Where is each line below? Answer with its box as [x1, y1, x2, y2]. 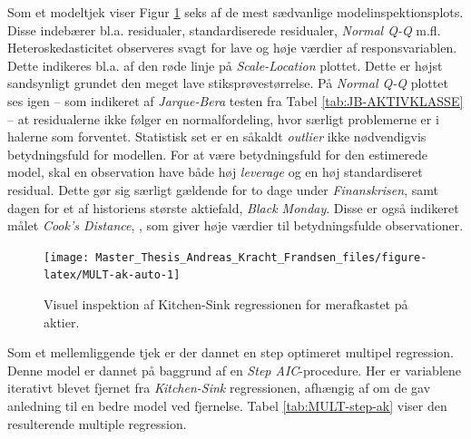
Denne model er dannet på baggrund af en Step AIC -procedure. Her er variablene [7, 360, 462, 379]
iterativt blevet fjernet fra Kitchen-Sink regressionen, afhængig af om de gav [7, 378, 431, 397]
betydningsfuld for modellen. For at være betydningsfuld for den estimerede [7, 144, 428, 163]
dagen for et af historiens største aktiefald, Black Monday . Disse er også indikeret [7, 198, 459, 217]
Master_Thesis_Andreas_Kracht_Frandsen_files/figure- [95, 250, 427, 264]
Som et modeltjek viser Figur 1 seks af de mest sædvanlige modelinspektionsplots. [7, 3, 464, 21]
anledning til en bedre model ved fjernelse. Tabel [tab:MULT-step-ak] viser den [7, 396, 447, 415]
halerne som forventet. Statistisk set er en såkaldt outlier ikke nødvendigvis [7, 127, 427, 146]
